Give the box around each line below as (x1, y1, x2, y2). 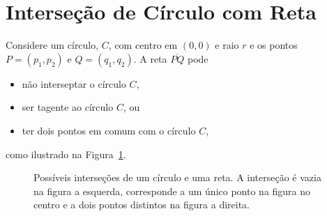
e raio (215, 38, 239, 52)
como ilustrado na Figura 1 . (6, 146, 126, 161)
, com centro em (108, 38, 178, 52)
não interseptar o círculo (22, 76, 126, 91)
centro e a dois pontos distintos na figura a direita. (33, 197, 250, 212)
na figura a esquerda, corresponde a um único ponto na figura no (33, 183, 311, 198)
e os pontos (250, 38, 298, 52)
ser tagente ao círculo (22, 100, 114, 114)
